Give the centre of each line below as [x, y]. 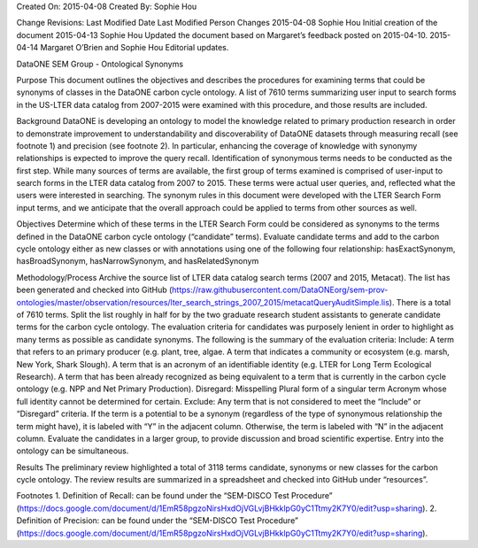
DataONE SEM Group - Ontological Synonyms [100, 64]
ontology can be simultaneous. [73, 451]
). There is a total [420, 302]
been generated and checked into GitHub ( [94, 290]
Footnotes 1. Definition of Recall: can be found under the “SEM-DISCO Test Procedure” [174, 496]
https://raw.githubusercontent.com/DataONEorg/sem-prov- [280, 290]
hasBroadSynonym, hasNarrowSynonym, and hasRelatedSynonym [138, 261]
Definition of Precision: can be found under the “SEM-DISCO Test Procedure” [157, 521]
